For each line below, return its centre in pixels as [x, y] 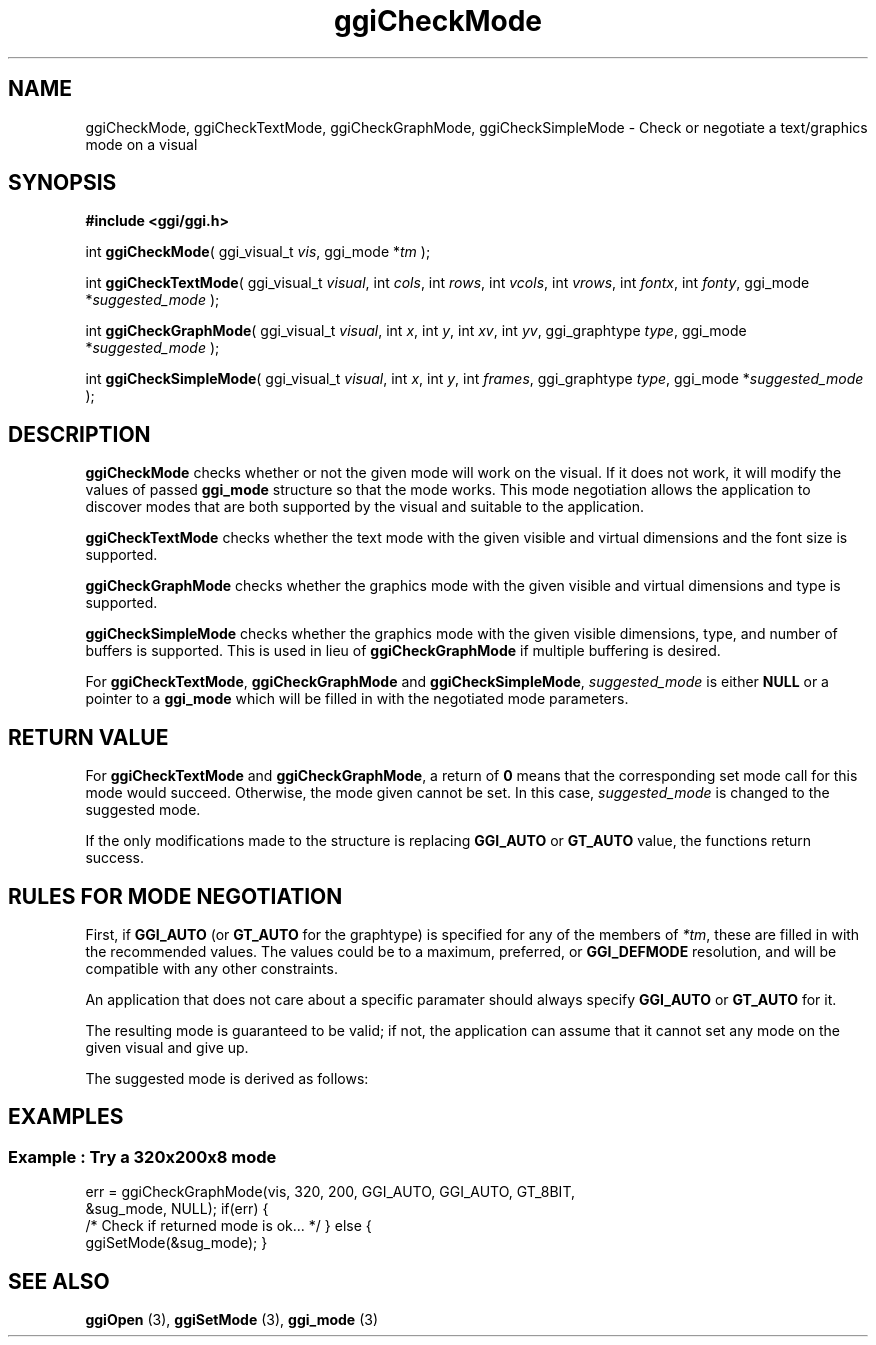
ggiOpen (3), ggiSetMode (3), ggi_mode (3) [232, 1320]
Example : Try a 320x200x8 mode [142, 1156]
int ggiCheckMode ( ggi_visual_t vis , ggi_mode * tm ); [258, 252]
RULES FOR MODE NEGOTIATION [175, 896]
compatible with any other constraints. [211, 968]
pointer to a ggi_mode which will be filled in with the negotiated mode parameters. [357, 699]
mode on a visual [141, 144]
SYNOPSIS [62, 183]
